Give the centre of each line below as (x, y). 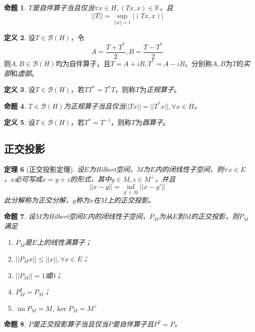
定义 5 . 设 (20, 122)
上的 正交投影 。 (131, 200)
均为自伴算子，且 (83, 63)
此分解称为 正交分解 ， (38, 200)
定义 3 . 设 (20, 89)
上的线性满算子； (64, 242)
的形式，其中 (91, 178)
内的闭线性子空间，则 (189, 169)
